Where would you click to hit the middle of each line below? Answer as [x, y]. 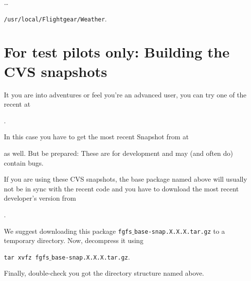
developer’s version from [40, 198]
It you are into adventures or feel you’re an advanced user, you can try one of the [125, 94]
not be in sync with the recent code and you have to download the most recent [121, 188]
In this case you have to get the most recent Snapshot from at [96, 137]
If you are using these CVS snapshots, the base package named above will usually [125, 179]
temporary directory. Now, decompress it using [74, 240]
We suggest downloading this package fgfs [68, 231]
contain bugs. [24, 162]
